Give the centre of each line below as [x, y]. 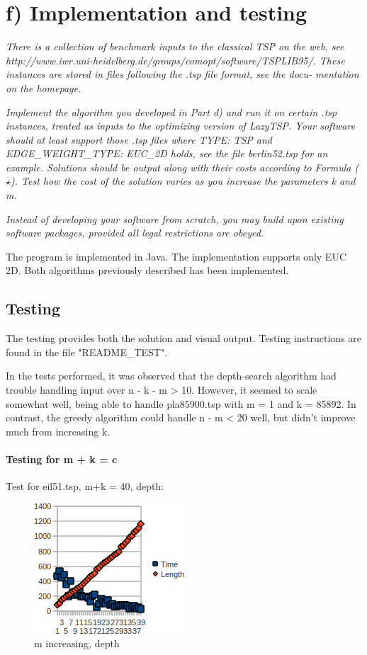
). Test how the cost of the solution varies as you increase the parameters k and [183, 181]
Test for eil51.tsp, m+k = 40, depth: [85, 486]
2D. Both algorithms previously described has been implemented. [147, 270]
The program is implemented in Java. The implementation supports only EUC [176, 256]
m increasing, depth [77, 643]
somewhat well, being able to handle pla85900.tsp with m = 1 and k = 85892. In [181, 403]
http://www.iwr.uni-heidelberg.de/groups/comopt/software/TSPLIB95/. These [175, 60]
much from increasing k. [58, 431]
